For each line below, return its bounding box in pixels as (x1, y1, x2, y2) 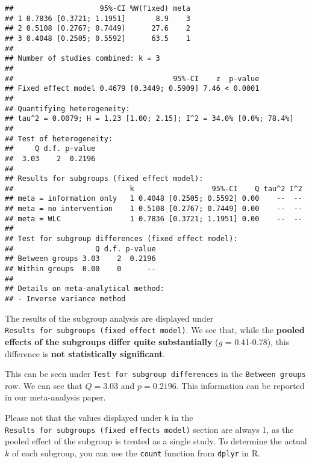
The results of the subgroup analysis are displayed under (5, 311, 214, 324)
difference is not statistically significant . (5, 347, 166, 360)
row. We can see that (5, 379, 83, 391)
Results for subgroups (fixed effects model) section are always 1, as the (5, 423, 294, 435)
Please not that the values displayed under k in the (5, 411, 193, 423)
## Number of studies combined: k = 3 (5, 54, 160, 63)
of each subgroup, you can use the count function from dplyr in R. (11, 446, 260, 459)
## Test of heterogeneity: (5, 134, 113, 143)
